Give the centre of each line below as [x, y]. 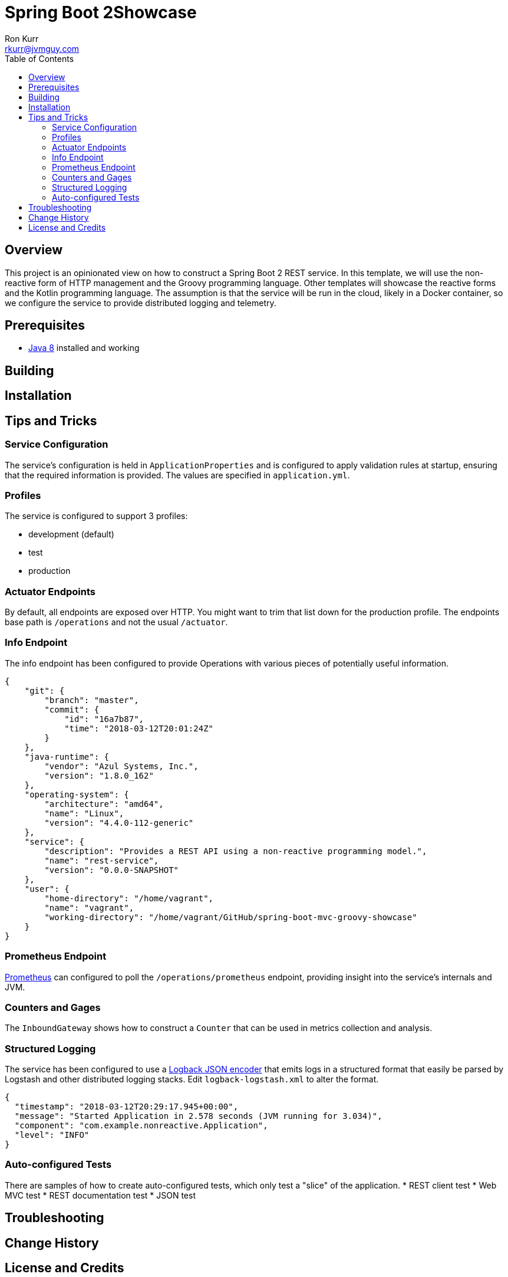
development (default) [71, 534]
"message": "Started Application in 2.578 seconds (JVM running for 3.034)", [198, 1116]
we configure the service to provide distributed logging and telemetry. [141, 303]
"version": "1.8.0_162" [99, 775]
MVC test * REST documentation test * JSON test [100, 1195]
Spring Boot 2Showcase [101, 12]
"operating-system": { [77, 794]
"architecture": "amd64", [104, 804]
